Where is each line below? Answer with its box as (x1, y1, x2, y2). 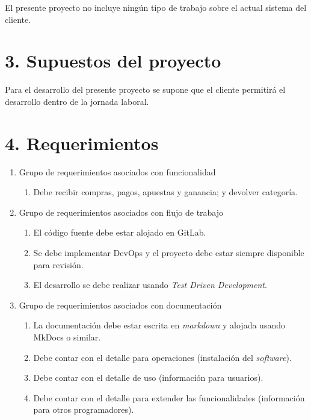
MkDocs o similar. (33, 330, 101, 343)
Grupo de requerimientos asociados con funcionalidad (19, 165, 216, 178)
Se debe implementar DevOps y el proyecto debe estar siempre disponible (33, 246, 304, 259)
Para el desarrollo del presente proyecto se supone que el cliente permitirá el (5, 83, 286, 96)
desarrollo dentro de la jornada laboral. (5, 95, 149, 107)
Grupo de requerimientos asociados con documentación (19, 298, 222, 311)
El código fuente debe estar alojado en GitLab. (33, 226, 206, 239)
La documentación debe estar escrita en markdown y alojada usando (33, 319, 285, 331)
